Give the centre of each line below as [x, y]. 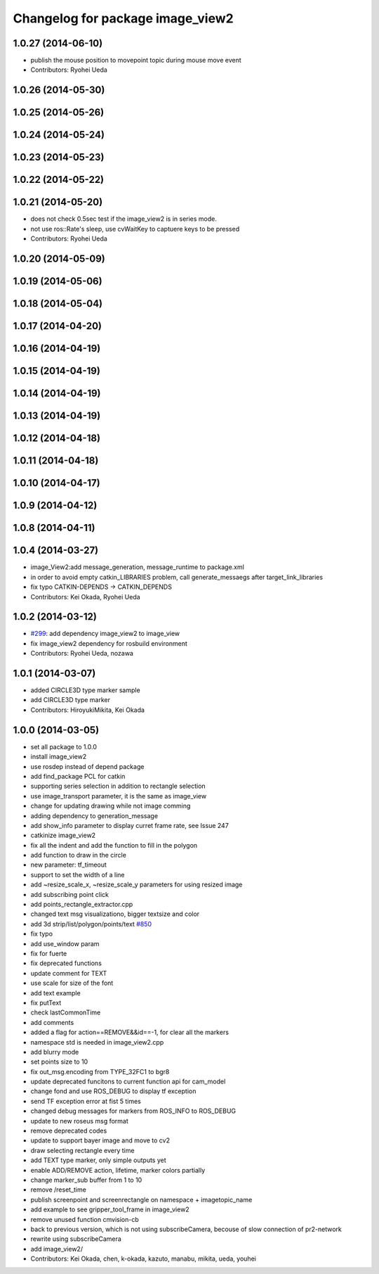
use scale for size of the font [72, 983]
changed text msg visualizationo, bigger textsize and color [115, 914]
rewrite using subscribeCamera [76, 1239]
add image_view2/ [57, 1249]
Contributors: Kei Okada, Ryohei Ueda [85, 597]
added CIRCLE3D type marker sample [85, 690]
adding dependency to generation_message [94, 815]
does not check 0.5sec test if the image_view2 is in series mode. [124, 219]
